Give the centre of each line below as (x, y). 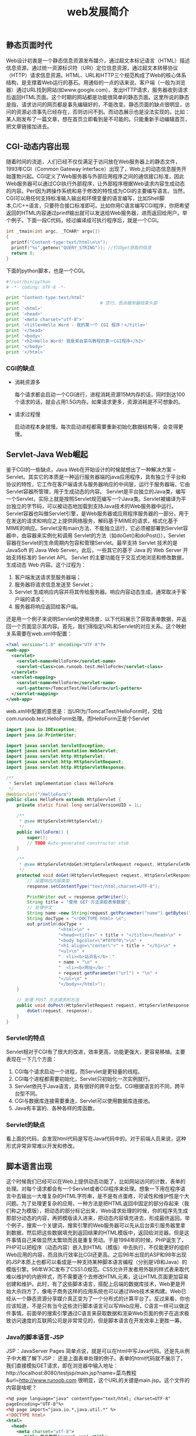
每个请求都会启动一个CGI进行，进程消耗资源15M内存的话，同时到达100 (100, 395)
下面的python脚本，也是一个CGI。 (47, 271)
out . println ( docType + (55, 924)
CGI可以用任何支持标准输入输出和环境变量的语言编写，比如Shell (83, 198)
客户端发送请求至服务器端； (48, 577)
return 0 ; (23, 253)
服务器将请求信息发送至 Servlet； (55, 585)
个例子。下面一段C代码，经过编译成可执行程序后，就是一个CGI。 (84, 220)
